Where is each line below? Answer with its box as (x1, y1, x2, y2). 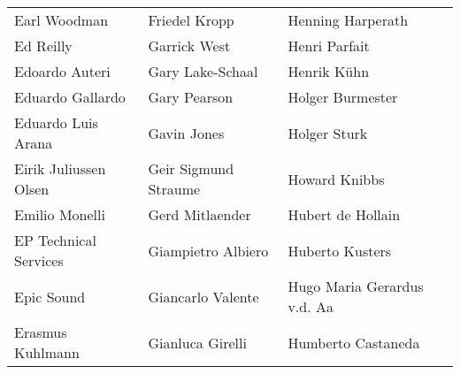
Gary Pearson (148, 87, 234, 107)
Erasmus (14, 322, 67, 342)
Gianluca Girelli (148, 332, 247, 353)
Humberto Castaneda (287, 332, 420, 353)
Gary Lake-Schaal (148, 61, 258, 81)
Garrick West (148, 35, 231, 56)
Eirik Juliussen (14, 158, 106, 179)
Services (14, 250, 64, 271)
